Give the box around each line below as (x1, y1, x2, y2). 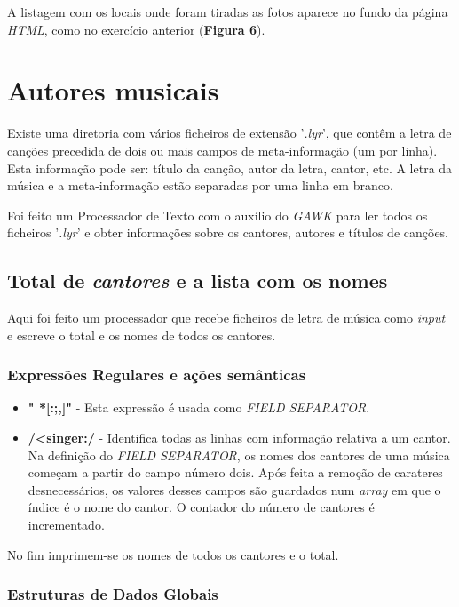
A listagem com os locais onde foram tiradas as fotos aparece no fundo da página (7, 3, 448, 20)
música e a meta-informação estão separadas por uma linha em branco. (7, 176, 393, 195)
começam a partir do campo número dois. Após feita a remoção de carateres (28, 463, 443, 482)
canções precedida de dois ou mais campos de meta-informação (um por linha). (7, 140, 438, 159)
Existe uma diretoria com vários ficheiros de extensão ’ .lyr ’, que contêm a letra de (7, 124, 452, 142)
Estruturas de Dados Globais (7, 583, 218, 605)
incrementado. (28, 515, 105, 534)
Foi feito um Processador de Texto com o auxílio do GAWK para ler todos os (7, 205, 428, 224)
